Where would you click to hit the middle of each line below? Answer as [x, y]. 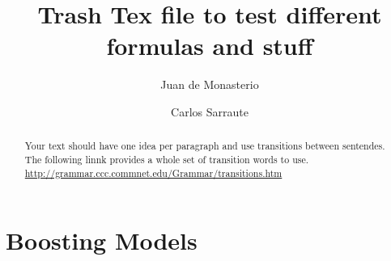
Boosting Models [102, 240]
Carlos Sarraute [210, 111]
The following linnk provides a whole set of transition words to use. [167, 159]
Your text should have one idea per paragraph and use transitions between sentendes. [205, 146]
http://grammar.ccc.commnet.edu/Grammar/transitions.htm [153, 173]
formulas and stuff [210, 46]
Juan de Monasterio [210, 84]
